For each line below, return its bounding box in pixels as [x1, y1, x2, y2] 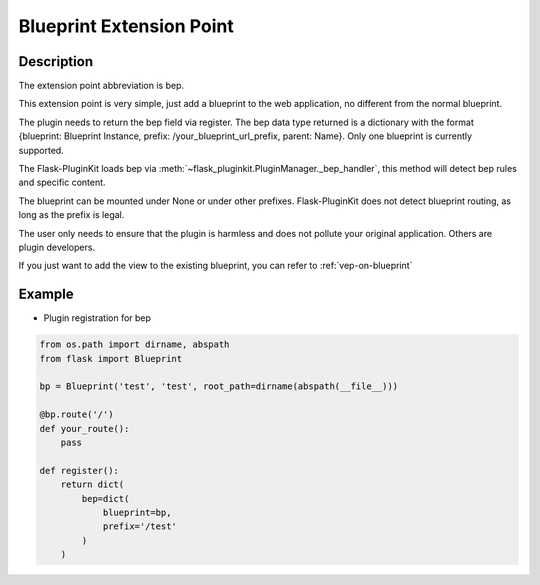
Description [18, 53, 94, 70]
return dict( [60, 479, 125, 490]
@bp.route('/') [39, 409, 114, 420]
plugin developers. [18, 241, 95, 253]
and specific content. [18, 176, 106, 189]
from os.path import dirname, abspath [39, 339, 230, 350]
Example [18, 286, 74, 303]
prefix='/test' [102, 521, 177, 532]
